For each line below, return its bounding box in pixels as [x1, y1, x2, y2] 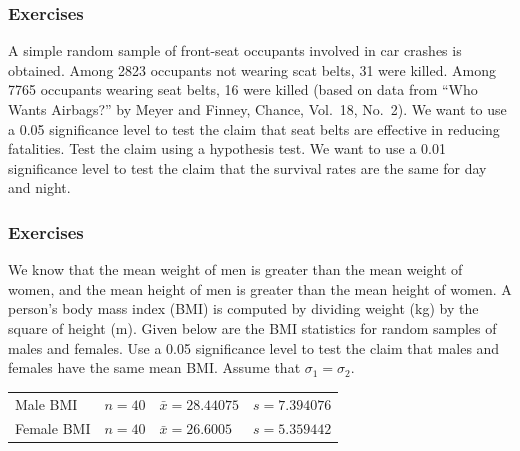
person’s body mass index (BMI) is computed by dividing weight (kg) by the [8, 298, 479, 319]
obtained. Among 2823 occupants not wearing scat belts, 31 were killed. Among [8, 59, 496, 80]
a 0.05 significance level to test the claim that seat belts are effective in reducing [8, 118, 500, 139]
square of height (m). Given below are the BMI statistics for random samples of [8, 317, 497, 338]
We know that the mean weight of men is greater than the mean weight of [8, 259, 463, 280]
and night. [8, 177, 71, 198]
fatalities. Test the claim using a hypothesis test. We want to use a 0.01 [8, 138, 446, 159]
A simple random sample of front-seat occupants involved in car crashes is [8, 40, 462, 61]
